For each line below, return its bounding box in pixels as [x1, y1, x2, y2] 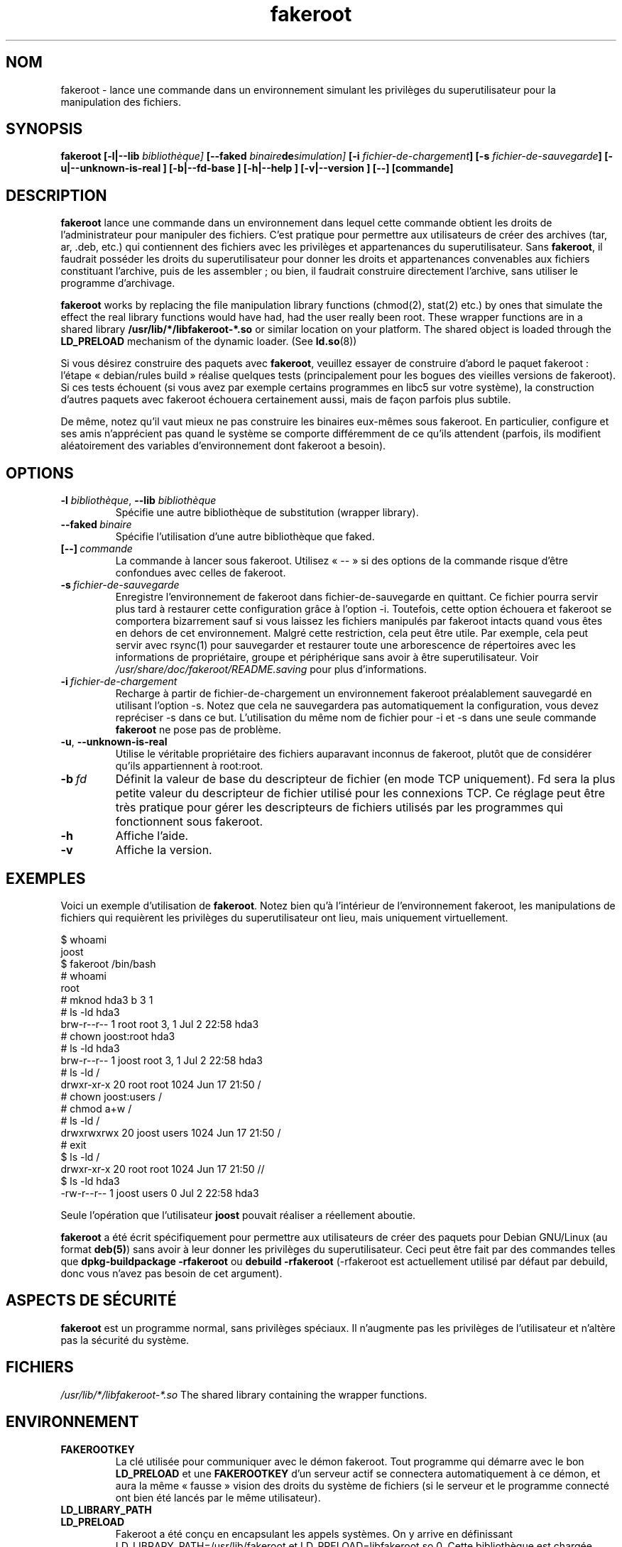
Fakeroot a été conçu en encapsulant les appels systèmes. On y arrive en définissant [115, 1527, 513, 1540]
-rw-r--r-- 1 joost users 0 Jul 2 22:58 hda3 [60, 1186, 259, 1199]
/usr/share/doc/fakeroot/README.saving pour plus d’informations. [115, 663, 427, 676]
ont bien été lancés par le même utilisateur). [115, 1491, 321, 1504]
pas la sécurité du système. [60, 1333, 190, 1346]
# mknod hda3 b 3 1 [60, 993, 153, 1006]
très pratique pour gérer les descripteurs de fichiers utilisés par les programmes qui [115, 800, 563, 815]
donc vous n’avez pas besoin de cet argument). [60, 1267, 283, 1279]
